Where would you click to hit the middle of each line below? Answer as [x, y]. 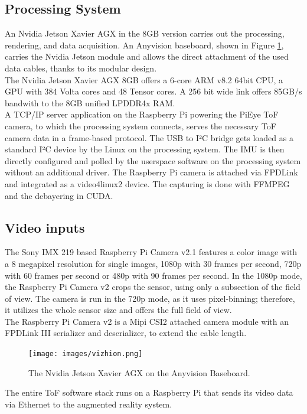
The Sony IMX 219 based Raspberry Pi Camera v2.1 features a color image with [151, 252]
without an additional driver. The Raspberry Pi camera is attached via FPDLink [151, 172]
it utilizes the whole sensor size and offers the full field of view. [118, 310]
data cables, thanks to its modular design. [81, 68]
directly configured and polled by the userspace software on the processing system [153, 160]
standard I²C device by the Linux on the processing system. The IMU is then [145, 149]
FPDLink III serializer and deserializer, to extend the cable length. [126, 333]
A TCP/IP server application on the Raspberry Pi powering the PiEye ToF [142, 114]
